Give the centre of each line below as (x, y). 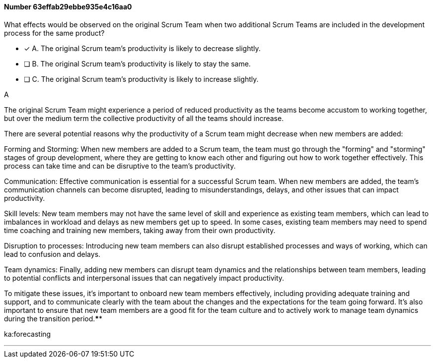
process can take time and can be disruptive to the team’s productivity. (120, 166)
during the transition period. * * (53, 318)
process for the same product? (54, 33)
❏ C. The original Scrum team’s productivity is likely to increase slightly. (141, 79)
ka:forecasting (28, 334)
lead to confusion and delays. (52, 254)
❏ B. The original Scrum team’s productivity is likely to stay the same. (137, 63)
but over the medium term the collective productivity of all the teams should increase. (144, 118)
